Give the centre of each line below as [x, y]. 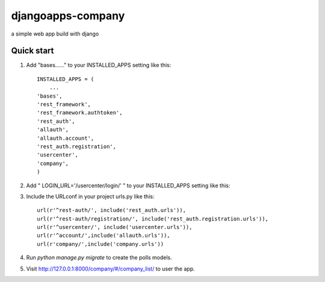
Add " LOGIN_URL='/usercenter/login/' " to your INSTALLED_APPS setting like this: [128, 185]
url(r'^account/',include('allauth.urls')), [104, 236]
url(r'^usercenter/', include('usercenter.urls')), [115, 227]
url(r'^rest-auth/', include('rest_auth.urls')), [112, 210]
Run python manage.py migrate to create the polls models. [99, 258]
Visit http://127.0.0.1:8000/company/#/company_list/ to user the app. [110, 269]
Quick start [32, 51]
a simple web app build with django [55, 34]
